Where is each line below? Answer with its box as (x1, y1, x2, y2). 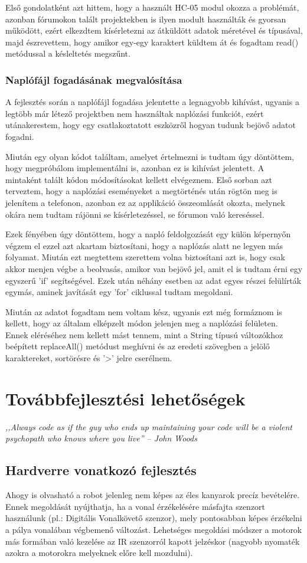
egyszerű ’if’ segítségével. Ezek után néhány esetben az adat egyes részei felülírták (5, 274, 302, 286)
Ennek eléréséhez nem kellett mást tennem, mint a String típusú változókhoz (5, 328, 283, 341)
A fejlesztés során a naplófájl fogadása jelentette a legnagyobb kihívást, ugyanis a (5, 96, 299, 108)
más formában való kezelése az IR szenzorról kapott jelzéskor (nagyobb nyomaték (5, 535, 300, 547)
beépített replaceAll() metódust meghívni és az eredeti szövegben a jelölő (5, 340, 270, 352)
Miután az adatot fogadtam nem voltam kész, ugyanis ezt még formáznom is (5, 305, 282, 317)
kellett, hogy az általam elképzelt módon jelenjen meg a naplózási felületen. (5, 317, 278, 329)
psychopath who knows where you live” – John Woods (5, 432, 197, 444)
